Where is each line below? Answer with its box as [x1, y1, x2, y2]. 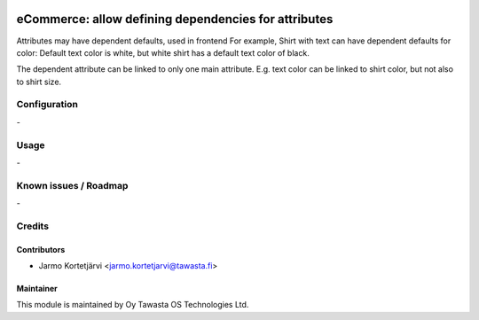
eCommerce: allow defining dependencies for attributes [16, 12, 334, 27]
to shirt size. [16, 76, 62, 87]
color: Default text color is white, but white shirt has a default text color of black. [16, 47, 310, 58]
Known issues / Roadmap [16, 179, 129, 191]
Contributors [16, 244, 66, 254]
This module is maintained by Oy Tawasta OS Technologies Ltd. [16, 300, 249, 310]
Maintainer [16, 284, 58, 294]
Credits [16, 220, 49, 232]
